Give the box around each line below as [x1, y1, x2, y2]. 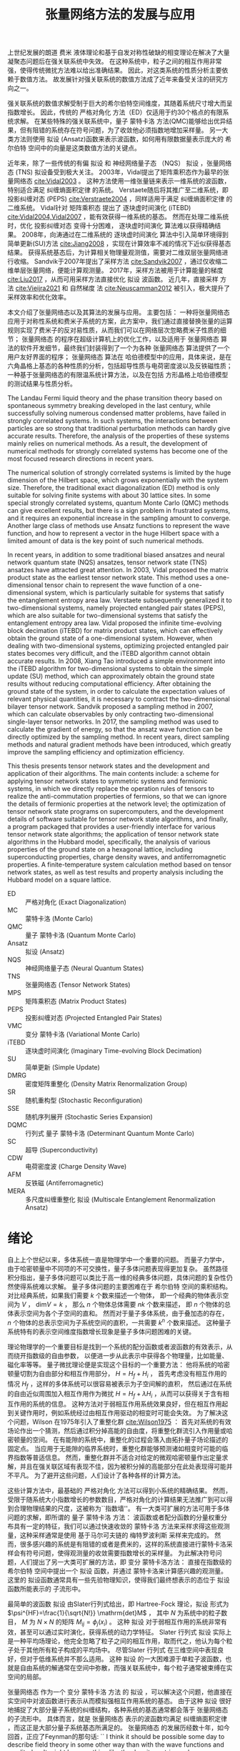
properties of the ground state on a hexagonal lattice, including [7, 845, 193, 854]
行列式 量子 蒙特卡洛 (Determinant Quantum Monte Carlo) [25, 1129, 195, 1138]
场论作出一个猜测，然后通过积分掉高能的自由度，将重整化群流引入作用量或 [7, 1427, 226, 1435]
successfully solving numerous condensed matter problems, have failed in [7, 409, 226, 418]
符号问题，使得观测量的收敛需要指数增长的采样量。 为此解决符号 [26, 1549, 216, 1557]
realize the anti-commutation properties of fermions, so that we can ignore [7, 792, 227, 801]
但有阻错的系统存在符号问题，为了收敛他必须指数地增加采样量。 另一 [19, 126, 222, 134]
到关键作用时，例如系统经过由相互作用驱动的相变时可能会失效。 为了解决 [7, 1409, 222, 1417]
